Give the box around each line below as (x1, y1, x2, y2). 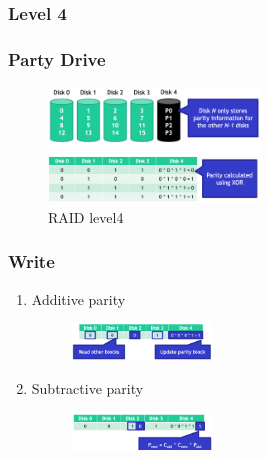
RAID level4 (48, 206, 124, 227)
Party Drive (8, 46, 106, 71)
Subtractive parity (31, 377, 144, 398)
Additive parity (31, 288, 126, 309)
